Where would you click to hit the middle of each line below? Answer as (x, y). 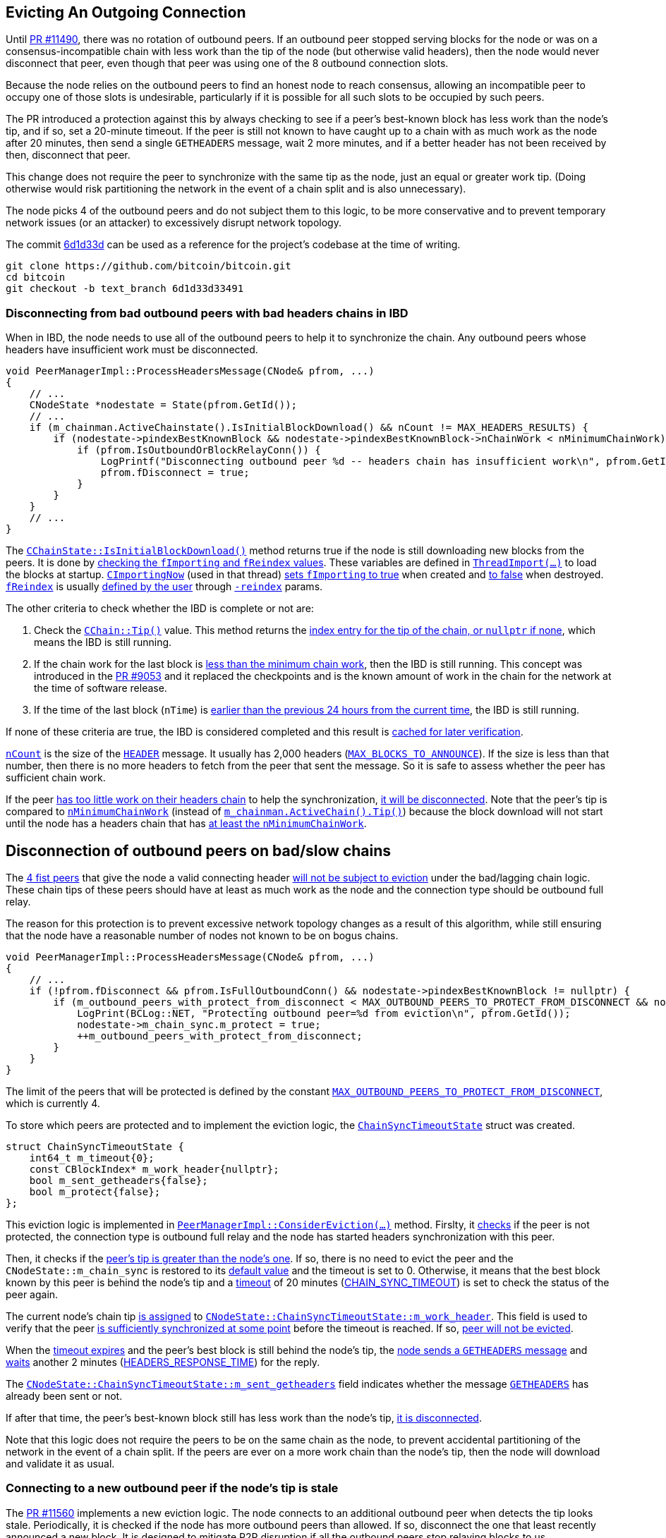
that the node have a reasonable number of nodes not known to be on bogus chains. (202, 936)
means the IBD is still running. (103, 642)
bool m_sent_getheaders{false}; (119, 1181)
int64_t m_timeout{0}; (92, 1158)
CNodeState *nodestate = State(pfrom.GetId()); (163, 405)
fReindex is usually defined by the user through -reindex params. (164, 587)
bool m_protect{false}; (95, 1192)
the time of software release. (101, 688)
